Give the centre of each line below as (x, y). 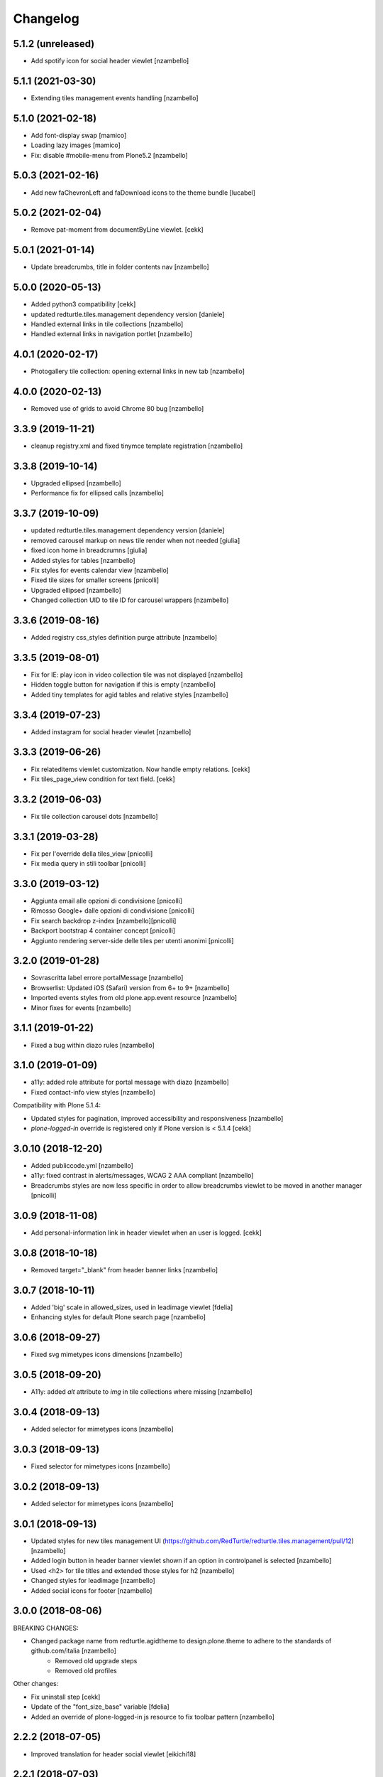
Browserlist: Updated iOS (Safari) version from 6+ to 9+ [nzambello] (130, 987)
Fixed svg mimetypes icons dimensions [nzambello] (106, 1355)
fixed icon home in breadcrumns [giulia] (89, 550)
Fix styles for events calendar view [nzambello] (100, 570)
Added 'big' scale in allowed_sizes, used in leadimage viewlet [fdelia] (132, 1307)
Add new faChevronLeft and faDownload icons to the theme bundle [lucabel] (143, 193)
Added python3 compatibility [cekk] (83, 304)
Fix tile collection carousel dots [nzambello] (95, 816)
